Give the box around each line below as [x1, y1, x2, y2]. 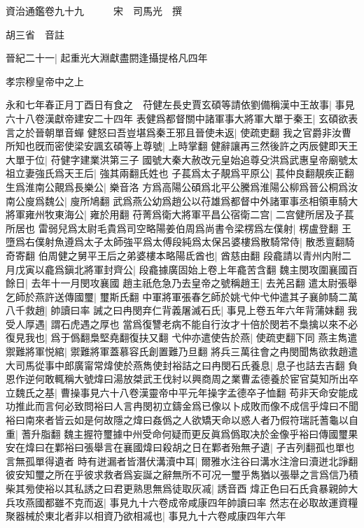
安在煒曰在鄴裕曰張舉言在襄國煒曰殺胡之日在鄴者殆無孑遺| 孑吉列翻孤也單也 [6, 440, 355, 455]
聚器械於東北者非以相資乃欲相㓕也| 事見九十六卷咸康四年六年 [6, 508, 286, 523]
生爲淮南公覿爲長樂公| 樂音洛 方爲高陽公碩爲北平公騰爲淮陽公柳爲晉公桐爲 [6, 179, 349, 194]
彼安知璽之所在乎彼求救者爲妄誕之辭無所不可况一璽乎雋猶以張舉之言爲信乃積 [6, 467, 358, 482]
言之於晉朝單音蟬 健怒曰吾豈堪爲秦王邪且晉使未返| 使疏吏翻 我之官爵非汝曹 [6, 124, 351, 139]
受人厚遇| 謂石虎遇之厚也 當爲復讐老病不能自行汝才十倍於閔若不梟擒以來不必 [6, 316, 358, 331]
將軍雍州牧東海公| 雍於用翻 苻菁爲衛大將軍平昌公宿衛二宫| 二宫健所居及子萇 [6, 207, 354, 222]
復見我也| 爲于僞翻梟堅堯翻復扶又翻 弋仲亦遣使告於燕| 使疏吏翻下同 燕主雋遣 [6, 330, 358, 345]
